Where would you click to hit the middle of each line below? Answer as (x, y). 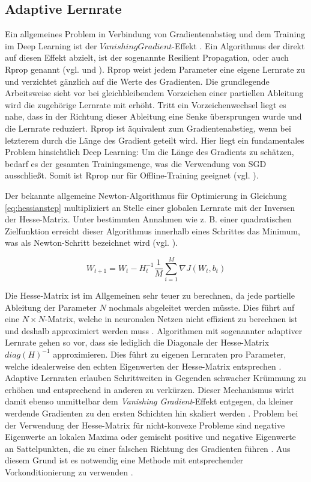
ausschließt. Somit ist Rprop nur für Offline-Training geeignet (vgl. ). (132, 175)
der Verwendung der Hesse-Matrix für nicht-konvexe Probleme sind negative (145, 425)
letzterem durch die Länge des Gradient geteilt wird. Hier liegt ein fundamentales (155, 140)
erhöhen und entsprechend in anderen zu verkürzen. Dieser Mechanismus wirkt (150, 389)
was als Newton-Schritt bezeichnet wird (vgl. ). (91, 243)
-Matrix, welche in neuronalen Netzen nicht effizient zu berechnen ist (171, 319)
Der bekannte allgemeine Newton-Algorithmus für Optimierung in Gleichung (146, 195)
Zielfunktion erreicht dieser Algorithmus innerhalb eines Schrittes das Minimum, (152, 230)
